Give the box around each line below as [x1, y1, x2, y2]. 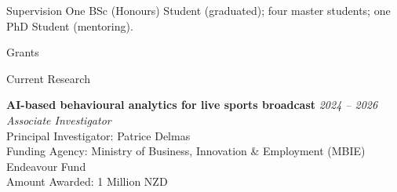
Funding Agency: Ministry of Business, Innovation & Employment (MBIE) [6, 143, 366, 159]
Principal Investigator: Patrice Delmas [6, 127, 191, 143]
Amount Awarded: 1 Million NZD [6, 173, 168, 190]
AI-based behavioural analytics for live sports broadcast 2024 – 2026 [6, 96, 378, 113]
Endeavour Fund [6, 158, 86, 174]
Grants [6, 44, 39, 60]
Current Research [6, 70, 90, 86]
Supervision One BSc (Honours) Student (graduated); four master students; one [6, 2, 391, 18]
